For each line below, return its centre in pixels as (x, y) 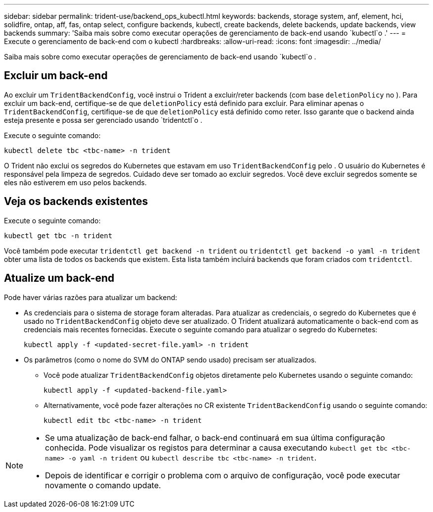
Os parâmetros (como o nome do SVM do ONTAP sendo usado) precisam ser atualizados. (170, 359)
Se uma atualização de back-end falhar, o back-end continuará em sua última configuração (215, 437)
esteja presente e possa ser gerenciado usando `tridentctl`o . (103, 120)
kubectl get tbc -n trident (58, 235)
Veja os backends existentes (76, 202)
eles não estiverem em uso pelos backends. (75, 182)
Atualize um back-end (59, 278)
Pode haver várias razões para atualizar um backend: (91, 297)
